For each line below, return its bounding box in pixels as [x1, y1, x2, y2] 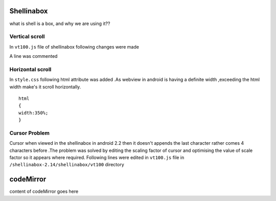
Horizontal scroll [9, 65, 52, 73]
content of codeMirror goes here [9, 188, 79, 194]
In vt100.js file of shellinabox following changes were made [9, 43, 139, 50]
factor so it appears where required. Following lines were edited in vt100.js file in [9, 154, 185, 161]
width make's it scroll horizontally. [9, 83, 81, 90]
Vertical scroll [9, 33, 45, 40]
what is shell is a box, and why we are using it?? [9, 20, 110, 27]
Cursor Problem [9, 129, 50, 137]
